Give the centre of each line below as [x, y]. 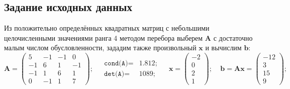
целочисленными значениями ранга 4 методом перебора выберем [104, 37]
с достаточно [233, 37]
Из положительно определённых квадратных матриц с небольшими [107, 28]
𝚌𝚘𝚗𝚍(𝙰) [116, 64]
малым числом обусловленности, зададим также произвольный [100, 48]
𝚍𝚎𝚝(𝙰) [114, 74]
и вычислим [223, 48]
